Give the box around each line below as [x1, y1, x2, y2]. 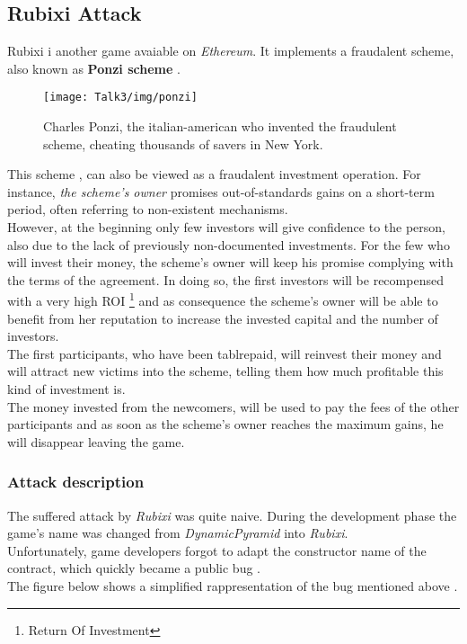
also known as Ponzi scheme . [7, 58, 181, 77]
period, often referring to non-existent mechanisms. [7, 200, 288, 219]
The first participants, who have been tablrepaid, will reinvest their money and [7, 344, 442, 362]
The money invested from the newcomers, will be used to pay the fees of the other [7, 397, 460, 416]
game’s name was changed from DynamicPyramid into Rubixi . [7, 523, 348, 542]
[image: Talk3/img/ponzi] [43, 91, 198, 104]
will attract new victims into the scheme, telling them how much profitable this [7, 362, 444, 380]
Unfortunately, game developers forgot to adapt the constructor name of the [7, 541, 427, 559]
